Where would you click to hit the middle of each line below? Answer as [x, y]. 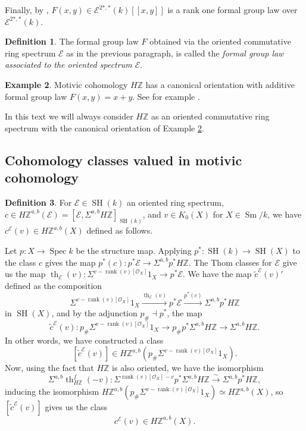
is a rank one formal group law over [232, 10]
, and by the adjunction [94, 313]
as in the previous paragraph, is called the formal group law [175, 53]
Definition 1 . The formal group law [72, 41]
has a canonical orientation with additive [220, 84]
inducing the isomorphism [52, 391]
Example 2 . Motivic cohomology [66, 84]
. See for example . [166, 96]
